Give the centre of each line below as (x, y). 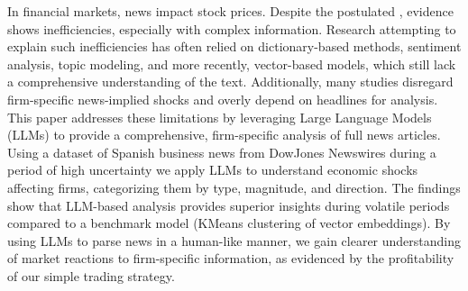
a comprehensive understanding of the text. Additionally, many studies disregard (230, 82)
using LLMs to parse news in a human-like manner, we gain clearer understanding (234, 240)
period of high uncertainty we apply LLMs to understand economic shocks (213, 170)
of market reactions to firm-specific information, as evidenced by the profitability (231, 258)
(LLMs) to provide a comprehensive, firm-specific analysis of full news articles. (224, 135)
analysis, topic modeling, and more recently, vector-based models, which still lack (232, 64)
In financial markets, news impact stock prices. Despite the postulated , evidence (230, 11)
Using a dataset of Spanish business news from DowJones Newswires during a (222, 152)
